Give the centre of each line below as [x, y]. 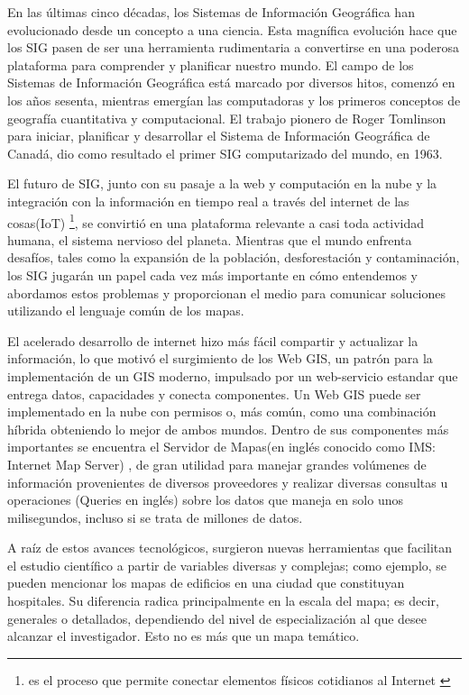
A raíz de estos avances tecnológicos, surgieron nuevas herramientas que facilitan [230, 548]
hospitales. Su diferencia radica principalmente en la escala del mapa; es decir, [223, 601]
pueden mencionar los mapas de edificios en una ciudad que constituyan [206, 583]
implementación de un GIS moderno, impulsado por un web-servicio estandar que [233, 375]
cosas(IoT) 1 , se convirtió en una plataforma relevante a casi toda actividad [216, 221]
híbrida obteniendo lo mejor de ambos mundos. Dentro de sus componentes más [228, 429]
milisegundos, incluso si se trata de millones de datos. [155, 517]
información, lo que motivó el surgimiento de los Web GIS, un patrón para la [220, 358]
